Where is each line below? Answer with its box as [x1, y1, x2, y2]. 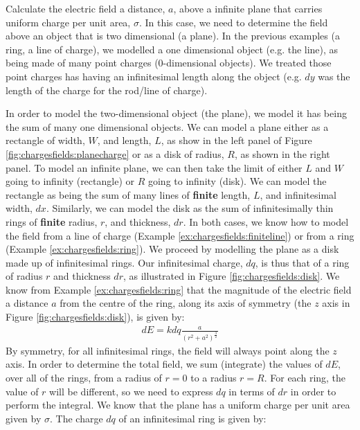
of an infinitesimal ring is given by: [118, 411, 267, 425]
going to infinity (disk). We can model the [147, 174, 327, 188]
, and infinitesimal [260, 187, 336, 201]
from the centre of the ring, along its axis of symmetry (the [60, 296, 312, 310]
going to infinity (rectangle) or [6, 174, 134, 188]
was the [318, 69, 350, 83]
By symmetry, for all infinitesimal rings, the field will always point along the [6, 343, 330, 357]
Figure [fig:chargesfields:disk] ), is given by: [6, 310, 185, 324]
